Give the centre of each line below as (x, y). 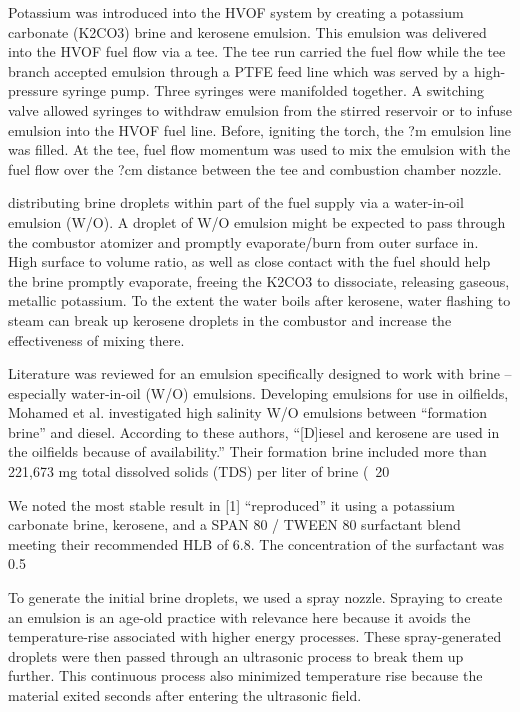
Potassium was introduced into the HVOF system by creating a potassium (236, 12)
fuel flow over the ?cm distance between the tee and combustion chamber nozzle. (255, 168)
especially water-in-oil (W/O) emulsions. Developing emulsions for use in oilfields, (258, 392)
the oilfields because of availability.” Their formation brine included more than (247, 451)
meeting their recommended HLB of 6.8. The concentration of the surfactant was (256, 543)
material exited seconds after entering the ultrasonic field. (185, 695)
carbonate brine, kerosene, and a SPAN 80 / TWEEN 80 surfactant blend (234, 524)
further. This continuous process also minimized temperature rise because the (245, 675)
